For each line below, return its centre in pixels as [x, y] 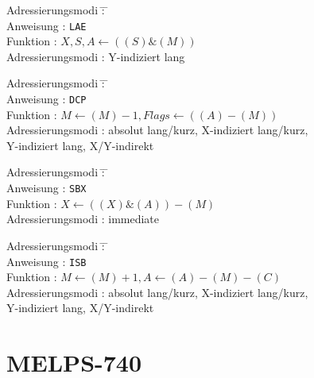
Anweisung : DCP [47, 99]
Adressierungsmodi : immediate [83, 219]
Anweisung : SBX [47, 188]
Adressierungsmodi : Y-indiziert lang [96, 56]
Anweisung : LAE [47, 25]
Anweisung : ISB [47, 261]
